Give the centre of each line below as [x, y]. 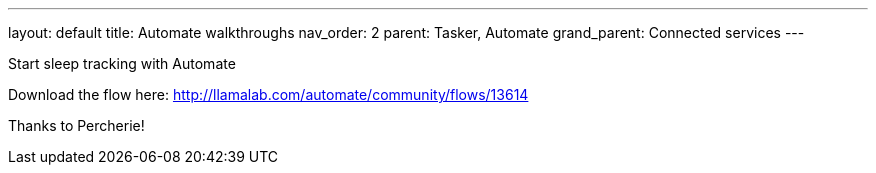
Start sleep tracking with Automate [122, 63]
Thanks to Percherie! [76, 125]
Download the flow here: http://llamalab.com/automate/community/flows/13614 [268, 94]
